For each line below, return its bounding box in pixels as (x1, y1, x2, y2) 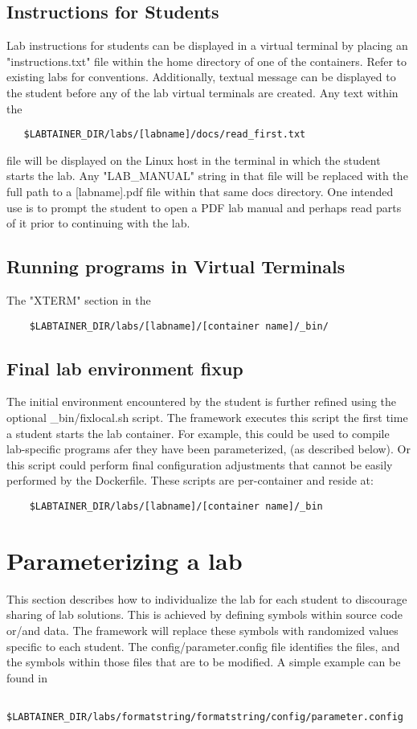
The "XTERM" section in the (6, 292, 151, 308)
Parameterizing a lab (6, 543, 243, 576)
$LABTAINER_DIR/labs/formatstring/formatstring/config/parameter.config (6, 711, 403, 723)
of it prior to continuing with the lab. (6, 215, 190, 231)
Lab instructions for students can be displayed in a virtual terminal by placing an (6, 37, 408, 54)
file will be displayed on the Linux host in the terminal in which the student (6, 151, 381, 168)
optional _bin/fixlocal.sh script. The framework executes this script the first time (6, 409, 408, 426)
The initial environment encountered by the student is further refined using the (6, 393, 397, 410)
